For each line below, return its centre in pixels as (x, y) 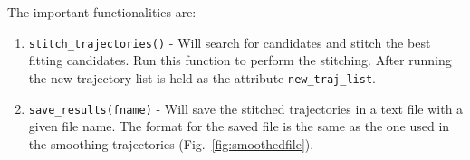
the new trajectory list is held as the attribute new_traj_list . (202, 77)
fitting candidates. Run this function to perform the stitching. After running (240, 60)
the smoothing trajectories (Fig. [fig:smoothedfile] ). (171, 143)
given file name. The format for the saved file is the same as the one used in (239, 126)
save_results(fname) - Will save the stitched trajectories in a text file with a (246, 108)
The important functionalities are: (102, 12)
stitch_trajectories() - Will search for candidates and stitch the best (230, 42)
